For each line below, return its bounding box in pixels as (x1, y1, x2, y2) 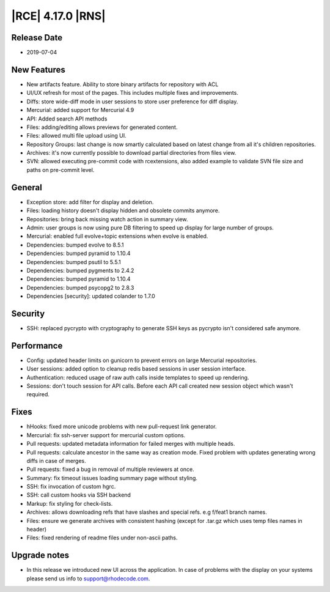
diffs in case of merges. (26, 457, 87, 464)
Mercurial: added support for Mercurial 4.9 (26, 106, 134, 114)
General (11, 182, 43, 193)
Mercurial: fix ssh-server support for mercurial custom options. (26, 431, 186, 438)
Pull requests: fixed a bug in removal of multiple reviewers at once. (26, 465, 195, 473)
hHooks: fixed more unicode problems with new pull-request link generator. (26, 423, 217, 431)
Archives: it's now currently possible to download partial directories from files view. (26, 149, 237, 157)
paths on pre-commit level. (26, 166, 95, 174)
